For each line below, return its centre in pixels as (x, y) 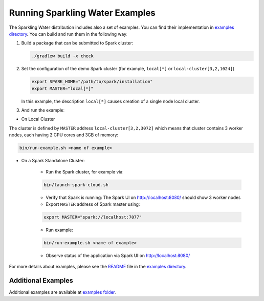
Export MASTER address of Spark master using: (93, 204)
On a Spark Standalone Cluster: (53, 161)
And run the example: (43, 110)
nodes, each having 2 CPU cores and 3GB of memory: (64, 135)
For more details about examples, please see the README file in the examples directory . (98, 267)
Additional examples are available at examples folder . (63, 292)
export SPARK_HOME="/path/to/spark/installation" (92, 82)
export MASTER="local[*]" (63, 88)
